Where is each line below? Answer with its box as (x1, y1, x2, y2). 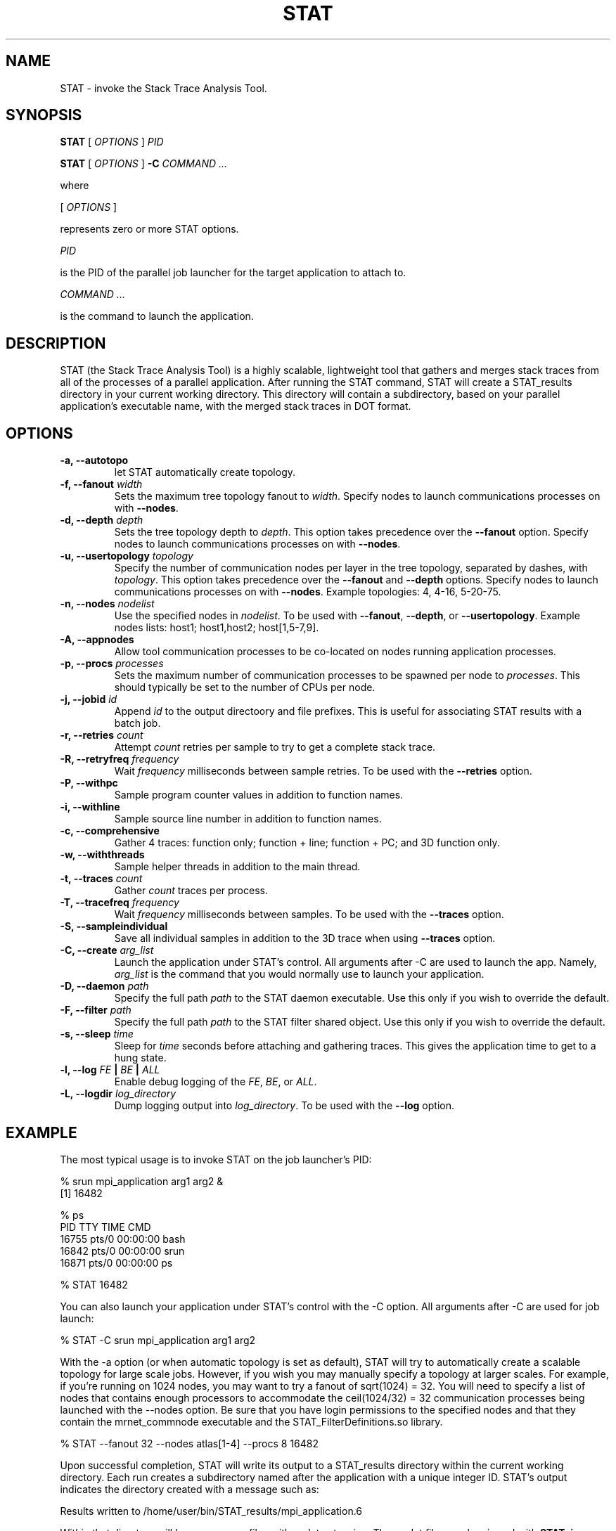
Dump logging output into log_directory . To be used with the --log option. (114, 1099, 454, 1112)
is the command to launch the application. (60, 310, 254, 323)
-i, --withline (60, 801, 120, 813)
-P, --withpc (60, 777, 118, 789)
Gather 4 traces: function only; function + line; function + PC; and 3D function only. (114, 836, 500, 849)
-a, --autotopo (60, 454, 129, 467)
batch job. (114, 717, 161, 730)
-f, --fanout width (60, 478, 143, 491)
